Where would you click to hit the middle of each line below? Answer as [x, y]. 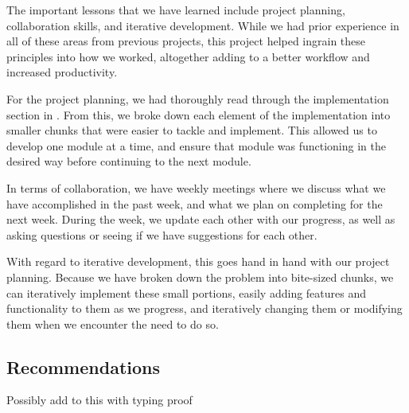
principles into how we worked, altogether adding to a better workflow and [188, 56]
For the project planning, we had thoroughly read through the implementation [198, 98]
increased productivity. [62, 72]
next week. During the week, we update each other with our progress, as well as [201, 219]
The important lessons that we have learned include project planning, [176, 10]
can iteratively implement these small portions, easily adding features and [187, 292]
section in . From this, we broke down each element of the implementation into [199, 114]
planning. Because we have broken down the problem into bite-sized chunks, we [200, 277]
